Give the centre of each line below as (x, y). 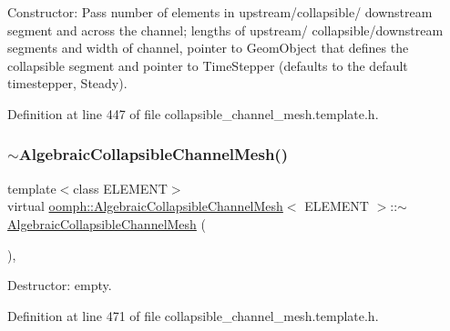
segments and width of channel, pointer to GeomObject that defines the (208, 48)
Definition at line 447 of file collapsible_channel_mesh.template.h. (193, 113)
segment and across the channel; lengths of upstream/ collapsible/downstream (225, 30)
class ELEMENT (120, 188)
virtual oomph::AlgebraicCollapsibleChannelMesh (145, 206)
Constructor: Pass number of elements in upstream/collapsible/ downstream (220, 12)
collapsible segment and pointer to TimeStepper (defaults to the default (208, 65)
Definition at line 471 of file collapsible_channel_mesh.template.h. (193, 315)
